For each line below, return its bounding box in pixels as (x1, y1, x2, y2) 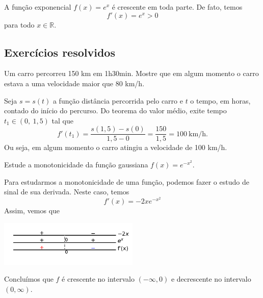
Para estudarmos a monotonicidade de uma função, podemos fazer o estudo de (4, 176, 249, 187)
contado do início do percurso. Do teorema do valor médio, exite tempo (4, 105, 227, 116)
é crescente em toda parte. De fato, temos (112, 2, 243, 12)
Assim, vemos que (4, 205, 60, 216)
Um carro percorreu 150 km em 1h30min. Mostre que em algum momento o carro (4, 68, 259, 79)
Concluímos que (4, 274, 54, 284)
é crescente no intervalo (62, 274, 135, 284)
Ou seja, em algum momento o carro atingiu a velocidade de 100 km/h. (4, 142, 227, 153)
